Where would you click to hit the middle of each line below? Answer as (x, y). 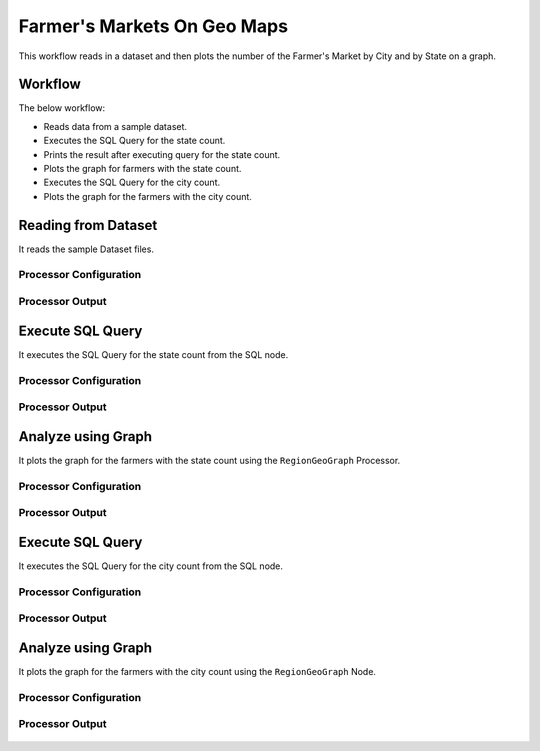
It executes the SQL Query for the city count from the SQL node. (151, 566)
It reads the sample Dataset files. (86, 249)
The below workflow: (62, 108)
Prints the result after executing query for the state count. (162, 154)
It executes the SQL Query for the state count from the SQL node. (153, 354)
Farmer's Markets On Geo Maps (153, 26)
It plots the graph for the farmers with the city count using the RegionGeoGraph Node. (197, 671)
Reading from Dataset (88, 225)
